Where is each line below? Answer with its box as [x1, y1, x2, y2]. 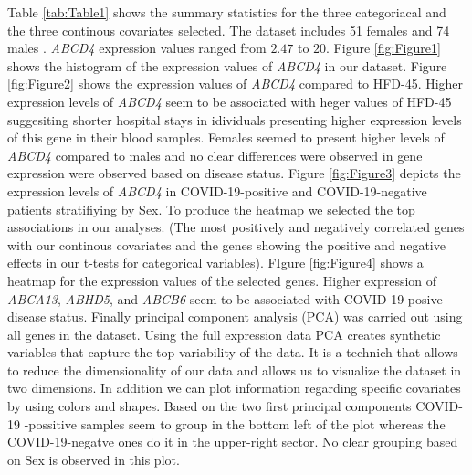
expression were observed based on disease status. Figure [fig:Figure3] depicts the [7, 164, 461, 183]
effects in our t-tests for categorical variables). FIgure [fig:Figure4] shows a [7, 253, 424, 272]
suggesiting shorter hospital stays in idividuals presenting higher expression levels [7, 110, 462, 129]
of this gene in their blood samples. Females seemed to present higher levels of [7, 128, 445, 147]
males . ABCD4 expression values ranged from [7, 38, 267, 58]
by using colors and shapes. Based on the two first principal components [7, 396, 412, 416]
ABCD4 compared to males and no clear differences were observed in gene [7, 145, 423, 164]
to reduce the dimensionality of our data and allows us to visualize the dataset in [7, 360, 462, 379]
